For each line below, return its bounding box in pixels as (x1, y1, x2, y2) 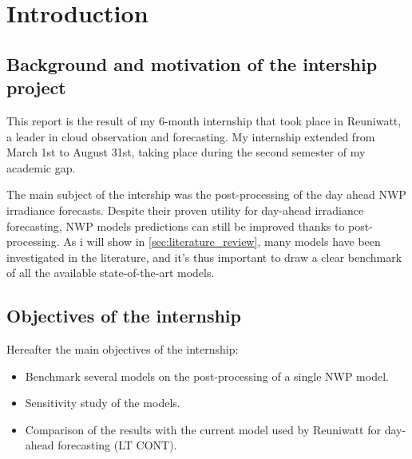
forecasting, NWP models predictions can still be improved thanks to (6, 217, 345, 234)
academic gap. (6, 159, 76, 176)
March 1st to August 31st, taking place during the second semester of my (6, 144, 366, 160)
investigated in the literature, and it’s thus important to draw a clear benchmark (6, 248, 402, 265)
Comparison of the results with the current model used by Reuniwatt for (25, 421, 381, 437)
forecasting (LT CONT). (57, 437, 177, 453)
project (6, 75, 66, 100)
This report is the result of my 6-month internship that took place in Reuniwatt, (6, 112, 402, 129)
